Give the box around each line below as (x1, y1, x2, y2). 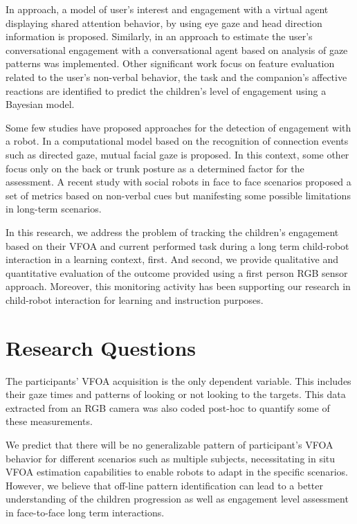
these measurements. (6, 414, 93, 428)
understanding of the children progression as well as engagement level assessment (6, 491, 349, 506)
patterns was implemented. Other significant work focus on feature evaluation (6, 56, 335, 71)
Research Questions (6, 333, 196, 361)
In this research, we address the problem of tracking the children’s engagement (6, 224, 339, 239)
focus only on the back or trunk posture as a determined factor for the (6, 161, 304, 175)
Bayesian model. (6, 97, 75, 111)
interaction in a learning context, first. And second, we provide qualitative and (6, 252, 339, 266)
